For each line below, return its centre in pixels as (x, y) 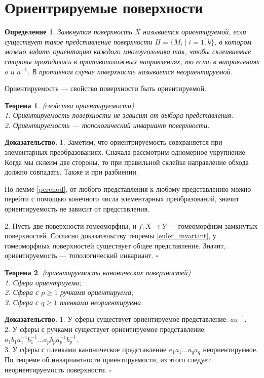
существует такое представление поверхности (79, 41)
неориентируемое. (231, 349)
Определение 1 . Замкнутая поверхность (68, 32)
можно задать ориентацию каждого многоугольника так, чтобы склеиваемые (128, 51)
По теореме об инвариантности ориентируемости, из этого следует (108, 360)
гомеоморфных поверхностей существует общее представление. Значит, (115, 245)
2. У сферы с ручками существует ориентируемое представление (104, 329)
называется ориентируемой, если (195, 32)
